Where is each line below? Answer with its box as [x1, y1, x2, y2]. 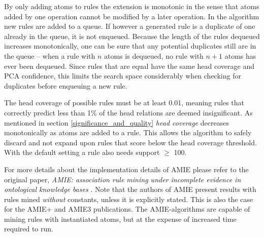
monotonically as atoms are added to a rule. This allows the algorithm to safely [4, 127, 252, 138]
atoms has [224, 50, 256, 61]
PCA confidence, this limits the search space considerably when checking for [4, 70, 241, 81]
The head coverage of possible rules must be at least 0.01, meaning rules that [4, 97, 245, 108]
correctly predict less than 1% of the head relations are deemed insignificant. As [4, 107, 253, 117]
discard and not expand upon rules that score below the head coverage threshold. [4, 137, 257, 147]
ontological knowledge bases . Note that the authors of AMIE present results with [4, 184, 256, 194]
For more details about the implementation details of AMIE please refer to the [4, 164, 249, 174]
